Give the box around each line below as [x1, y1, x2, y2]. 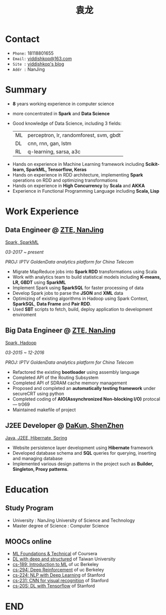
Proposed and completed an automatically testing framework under [12, 385, 156, 391]
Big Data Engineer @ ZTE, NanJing [5, 326, 116, 335]
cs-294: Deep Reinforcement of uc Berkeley [12, 567, 104, 573]
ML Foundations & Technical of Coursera [12, 551, 98, 557]
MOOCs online [5, 537, 52, 546]
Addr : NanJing [12, 66, 45, 72]
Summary [5, 84, 47, 96]
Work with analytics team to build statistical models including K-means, [12, 274, 161, 280]
